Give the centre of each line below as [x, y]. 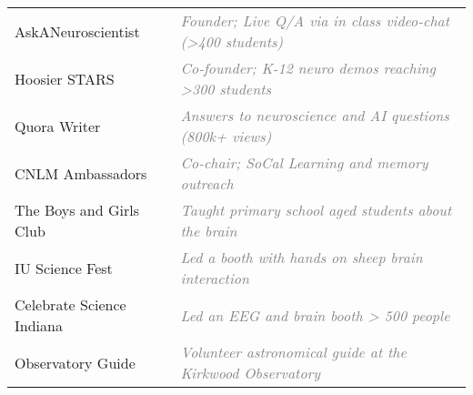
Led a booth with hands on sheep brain [302, 257]
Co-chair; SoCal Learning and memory [304, 162]
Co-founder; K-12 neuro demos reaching [308, 68]
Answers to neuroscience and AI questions [315, 115]
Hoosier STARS [65, 78]
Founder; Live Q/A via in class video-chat [315, 20]
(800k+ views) [226, 136]
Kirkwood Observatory [251, 373]
